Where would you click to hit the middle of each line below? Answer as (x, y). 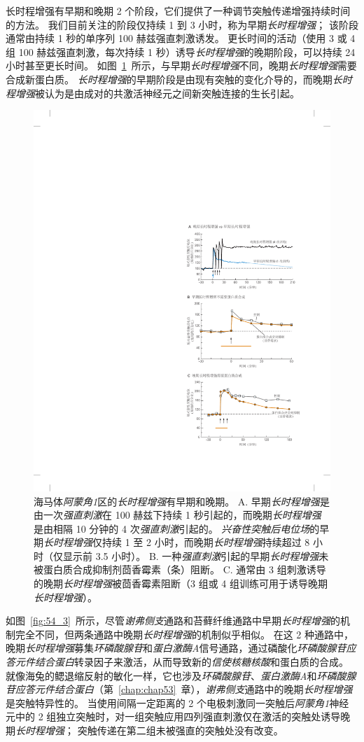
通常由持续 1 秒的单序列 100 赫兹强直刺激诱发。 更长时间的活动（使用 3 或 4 (181, 38)
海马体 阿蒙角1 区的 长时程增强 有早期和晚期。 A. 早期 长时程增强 (177, 501)
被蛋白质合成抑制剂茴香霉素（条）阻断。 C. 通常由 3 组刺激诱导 (180, 569)
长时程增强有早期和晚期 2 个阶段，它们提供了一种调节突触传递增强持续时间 (178, 10)
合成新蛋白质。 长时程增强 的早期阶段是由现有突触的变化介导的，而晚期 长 (174, 79)
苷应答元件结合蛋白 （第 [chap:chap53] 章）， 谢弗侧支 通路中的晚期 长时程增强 (179, 689)
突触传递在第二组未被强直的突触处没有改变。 (180, 730)
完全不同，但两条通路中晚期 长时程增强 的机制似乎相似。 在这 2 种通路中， (184, 634)
